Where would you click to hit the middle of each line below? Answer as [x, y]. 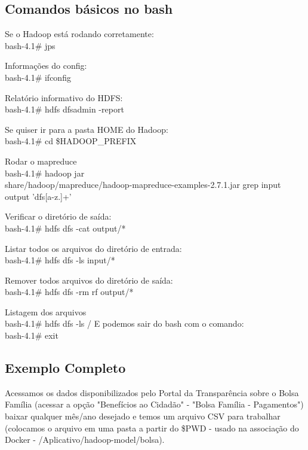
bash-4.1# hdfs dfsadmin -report [64, 109]
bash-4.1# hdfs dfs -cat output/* [65, 228]
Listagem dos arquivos [46, 311]
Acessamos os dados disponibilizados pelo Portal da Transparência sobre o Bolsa [152, 392]
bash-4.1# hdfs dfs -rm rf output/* [69, 292]
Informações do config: [46, 66]
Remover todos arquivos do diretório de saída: [89, 280]
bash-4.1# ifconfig [38, 77]
